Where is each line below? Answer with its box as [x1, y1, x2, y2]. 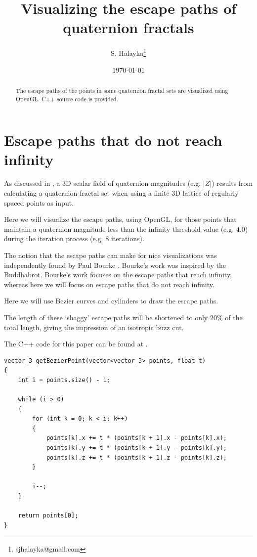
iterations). [111, 233, 144, 244]
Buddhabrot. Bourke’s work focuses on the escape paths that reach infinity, [4, 269, 232, 280]
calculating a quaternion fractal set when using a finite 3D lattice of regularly [4, 187, 239, 198]
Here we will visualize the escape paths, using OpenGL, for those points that [4, 214, 237, 224]
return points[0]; [18, 512, 79, 519]
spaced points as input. [4, 197, 74, 208]
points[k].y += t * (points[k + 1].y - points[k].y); [46, 444, 227, 452]
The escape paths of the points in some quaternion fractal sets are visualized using [15, 86, 228, 94]
